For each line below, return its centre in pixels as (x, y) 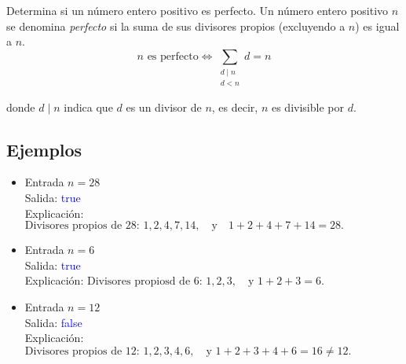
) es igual (377, 26)
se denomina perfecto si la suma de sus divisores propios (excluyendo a (176, 26)
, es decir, (235, 107)
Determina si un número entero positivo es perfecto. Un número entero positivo (198, 10)
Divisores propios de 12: (82, 351)
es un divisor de (164, 107)
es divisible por (307, 107)
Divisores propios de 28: (82, 226)
